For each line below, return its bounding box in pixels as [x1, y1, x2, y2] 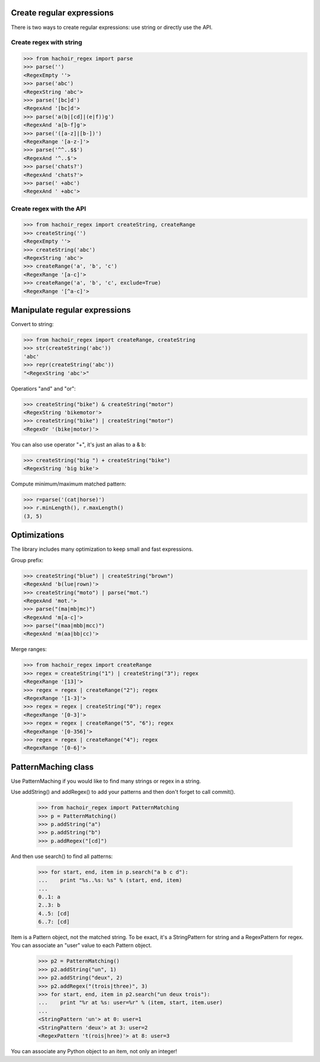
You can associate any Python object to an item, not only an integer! [11, 1047, 177, 1055]
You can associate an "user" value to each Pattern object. [11, 942, 152, 949]
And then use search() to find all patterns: [11, 853, 113, 860]
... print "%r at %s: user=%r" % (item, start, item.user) [38, 999, 223, 1006]
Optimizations [11, 530, 65, 540]
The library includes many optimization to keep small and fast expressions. [11, 546, 194, 553]
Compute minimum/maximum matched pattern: [11, 480, 127, 487]
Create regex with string [11, 39, 82, 47]
